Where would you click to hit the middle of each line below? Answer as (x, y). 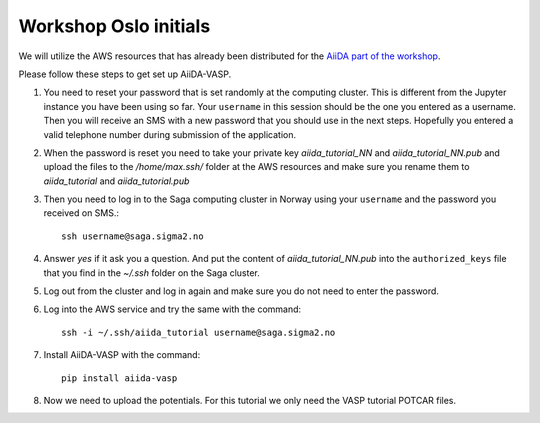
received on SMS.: (81, 213)
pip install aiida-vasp (119, 378)
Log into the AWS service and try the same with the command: (172, 309)
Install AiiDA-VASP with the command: (122, 355)
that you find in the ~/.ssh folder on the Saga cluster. (151, 272)
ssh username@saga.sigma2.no (132, 236)
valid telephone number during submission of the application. (170, 134)
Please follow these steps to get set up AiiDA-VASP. (125, 74)
